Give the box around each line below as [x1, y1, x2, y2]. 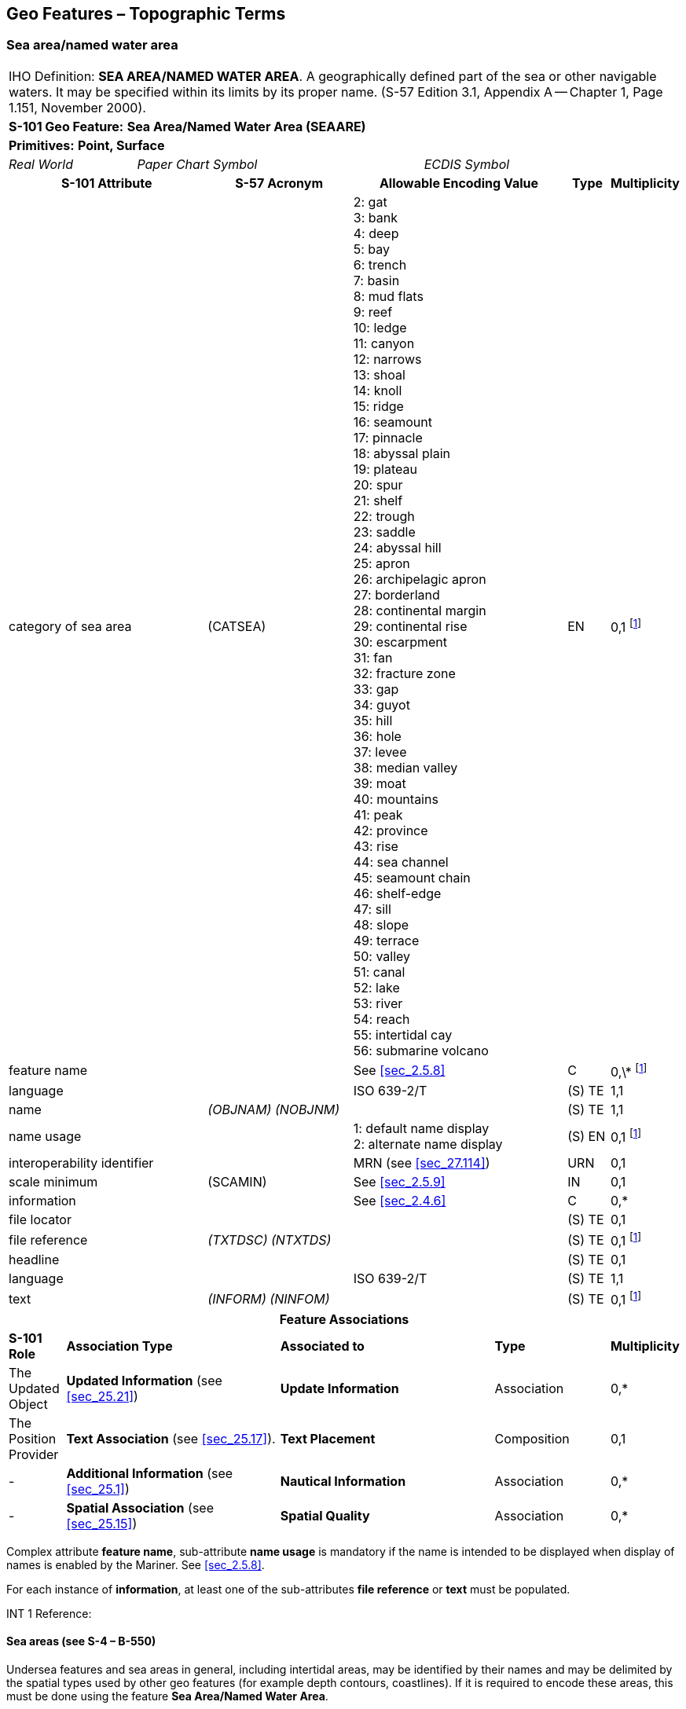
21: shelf [353, 492, 403, 508]
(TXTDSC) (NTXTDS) [207, 1231, 332, 1248]
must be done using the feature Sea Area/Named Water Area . [6, 1689, 328, 1703]
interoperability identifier [9, 1155, 154, 1172]
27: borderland [353, 586, 440, 603]
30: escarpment [353, 633, 447, 650]
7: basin [353, 272, 400, 288]
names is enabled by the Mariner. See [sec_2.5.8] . [6, 1557, 265, 1571]
